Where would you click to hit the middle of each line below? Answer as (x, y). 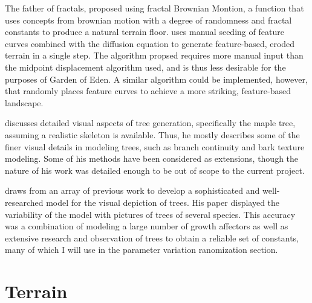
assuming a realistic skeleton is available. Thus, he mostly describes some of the (152, 134)
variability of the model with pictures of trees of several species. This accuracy (150, 214)
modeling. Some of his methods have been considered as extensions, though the (152, 158)
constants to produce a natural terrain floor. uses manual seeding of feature (145, 32)
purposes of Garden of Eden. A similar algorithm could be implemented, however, (156, 79)
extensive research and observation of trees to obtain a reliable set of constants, (152, 238)
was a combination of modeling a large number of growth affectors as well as (147, 226)
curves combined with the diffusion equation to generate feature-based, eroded (150, 43)
